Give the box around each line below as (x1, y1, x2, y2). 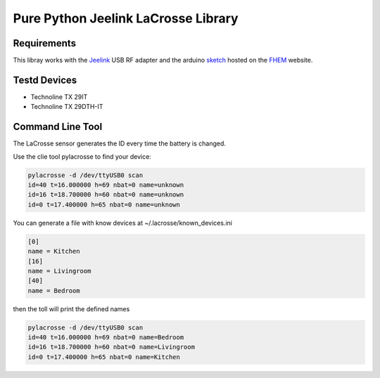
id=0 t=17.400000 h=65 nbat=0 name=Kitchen (27, 353, 181, 361)
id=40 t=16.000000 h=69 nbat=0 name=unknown (27, 181, 184, 189)
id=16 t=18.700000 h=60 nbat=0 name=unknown (27, 190, 184, 199)
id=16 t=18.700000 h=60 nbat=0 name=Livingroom (27, 343, 195, 351)
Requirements (13, 37, 77, 49)
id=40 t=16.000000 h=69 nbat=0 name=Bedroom (27, 334, 184, 341)
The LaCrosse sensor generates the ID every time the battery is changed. (13, 139, 227, 148)
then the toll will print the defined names (13, 304, 130, 313)
